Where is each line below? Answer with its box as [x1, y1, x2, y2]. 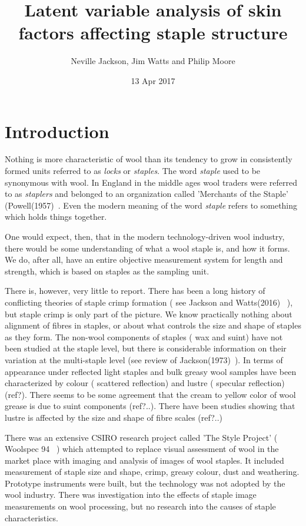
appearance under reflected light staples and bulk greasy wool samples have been [5, 365, 297, 377]
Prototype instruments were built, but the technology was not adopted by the [5, 477, 285, 489]
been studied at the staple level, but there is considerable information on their [5, 342, 287, 354]
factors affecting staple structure [18, 21, 288, 45]
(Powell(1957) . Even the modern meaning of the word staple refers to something [5, 199, 298, 211]
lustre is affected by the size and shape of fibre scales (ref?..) [5, 411, 222, 423]
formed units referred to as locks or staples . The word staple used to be [5, 165, 261, 177]
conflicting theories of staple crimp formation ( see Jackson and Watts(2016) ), [5, 296, 293, 308]
